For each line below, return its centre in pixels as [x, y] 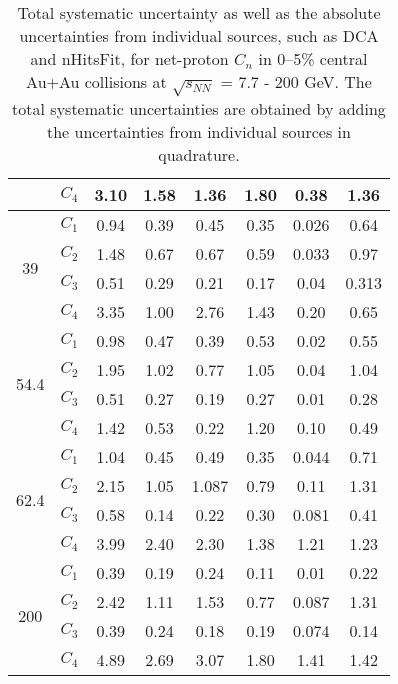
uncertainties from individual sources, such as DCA [199, 35]
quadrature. [199, 154]
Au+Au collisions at [96, 81]
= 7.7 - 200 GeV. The [296, 81]
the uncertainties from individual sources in [198, 131]
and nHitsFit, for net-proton [129, 58]
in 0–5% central [313, 58]
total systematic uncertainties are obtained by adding [199, 108]
